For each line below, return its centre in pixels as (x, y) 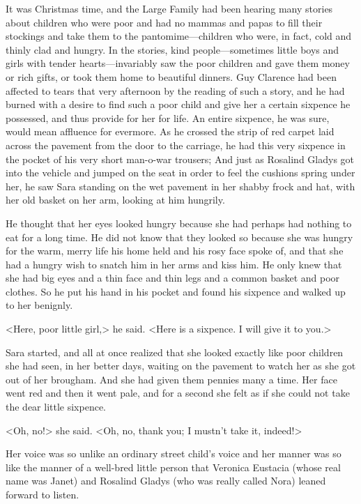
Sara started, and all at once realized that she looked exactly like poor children (175, 352)
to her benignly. (39, 305)
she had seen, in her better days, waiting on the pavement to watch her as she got (181, 366)
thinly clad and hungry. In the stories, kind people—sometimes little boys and (172, 49)
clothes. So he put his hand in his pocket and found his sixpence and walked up (176, 291)
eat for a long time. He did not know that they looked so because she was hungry (179, 237)
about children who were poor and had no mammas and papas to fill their (164, 22)
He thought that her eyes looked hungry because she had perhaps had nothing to (179, 223)
